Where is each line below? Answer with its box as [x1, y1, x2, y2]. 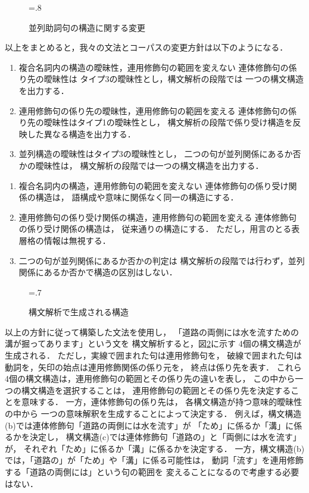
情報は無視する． [43, 234, 111, 246]
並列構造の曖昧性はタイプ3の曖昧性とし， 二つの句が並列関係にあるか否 [18, 147, 301, 160]
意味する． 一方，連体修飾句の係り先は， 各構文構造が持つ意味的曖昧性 [21, 395, 302, 408]
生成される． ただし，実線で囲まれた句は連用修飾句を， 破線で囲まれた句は [5, 349, 302, 362]
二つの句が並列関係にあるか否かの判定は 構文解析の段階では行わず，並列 [18, 254, 305, 266]
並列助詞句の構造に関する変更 [29, 21, 145, 33]
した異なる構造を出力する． [27, 127, 136, 140]
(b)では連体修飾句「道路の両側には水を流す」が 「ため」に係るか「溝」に [5, 419, 294, 431]
